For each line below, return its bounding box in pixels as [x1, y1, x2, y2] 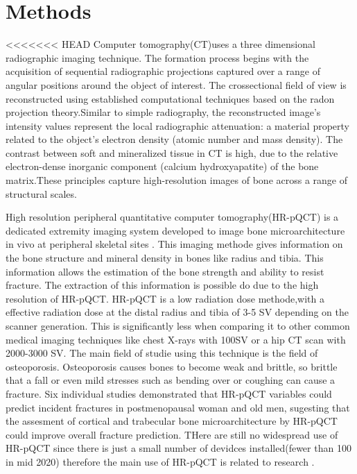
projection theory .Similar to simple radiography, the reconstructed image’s [6, 105, 321, 119]
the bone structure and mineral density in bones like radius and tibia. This [6, 251, 324, 265]
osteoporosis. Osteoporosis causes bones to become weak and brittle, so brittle [6, 359, 338, 373]
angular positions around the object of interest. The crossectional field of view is [6, 77, 347, 92]
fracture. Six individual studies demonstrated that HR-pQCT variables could [6, 386, 332, 400]
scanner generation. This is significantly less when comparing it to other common [6, 319, 350, 332]
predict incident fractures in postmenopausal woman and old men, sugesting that [6, 400, 350, 414]
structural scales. [6, 186, 77, 201]
